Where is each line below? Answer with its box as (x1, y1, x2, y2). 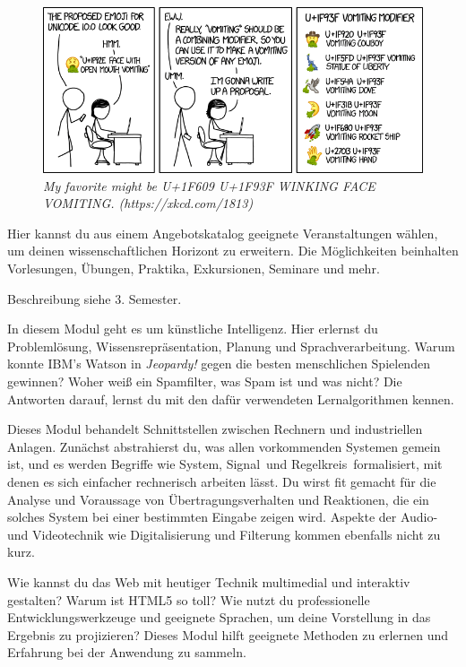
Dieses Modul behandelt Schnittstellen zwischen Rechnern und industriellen (7, 420, 423, 438)
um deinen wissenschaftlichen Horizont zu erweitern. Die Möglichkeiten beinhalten (7, 241, 459, 260)
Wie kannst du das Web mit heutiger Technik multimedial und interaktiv (7, 572, 410, 591)
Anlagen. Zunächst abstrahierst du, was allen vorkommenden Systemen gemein (7, 437, 441, 455)
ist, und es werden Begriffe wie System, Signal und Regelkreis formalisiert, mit (7, 455, 443, 473)
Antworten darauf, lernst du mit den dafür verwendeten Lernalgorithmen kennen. (7, 389, 454, 408)
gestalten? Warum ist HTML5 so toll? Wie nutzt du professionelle (7, 590, 370, 609)
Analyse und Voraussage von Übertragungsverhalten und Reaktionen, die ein (7, 489, 429, 508)
